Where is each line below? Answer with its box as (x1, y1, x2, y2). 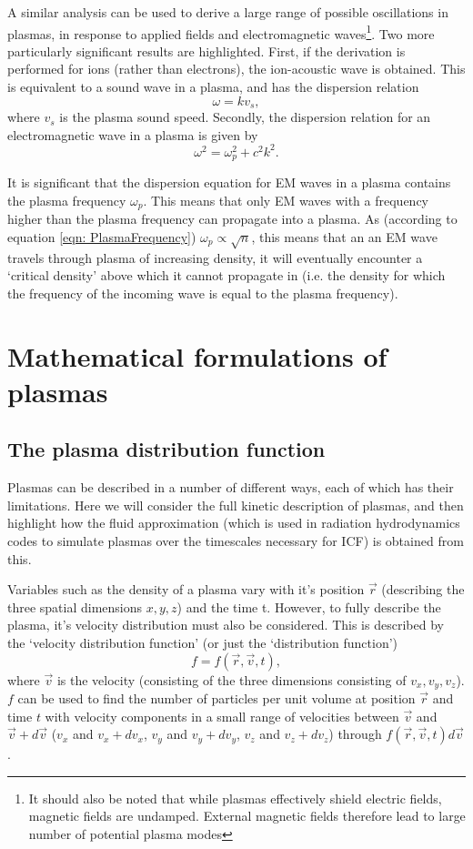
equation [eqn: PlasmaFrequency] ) (7, 227, 196, 246)
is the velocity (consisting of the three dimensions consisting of (56, 670, 407, 689)
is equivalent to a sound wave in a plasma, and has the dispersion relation (7, 77, 419, 96)
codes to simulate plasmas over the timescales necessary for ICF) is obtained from (7, 531, 464, 550)
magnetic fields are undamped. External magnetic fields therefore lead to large (28, 806, 466, 825)
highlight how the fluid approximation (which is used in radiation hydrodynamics (7, 513, 460, 532)
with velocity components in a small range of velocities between (45, 706, 399, 725)
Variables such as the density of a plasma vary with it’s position (7, 580, 365, 599)
